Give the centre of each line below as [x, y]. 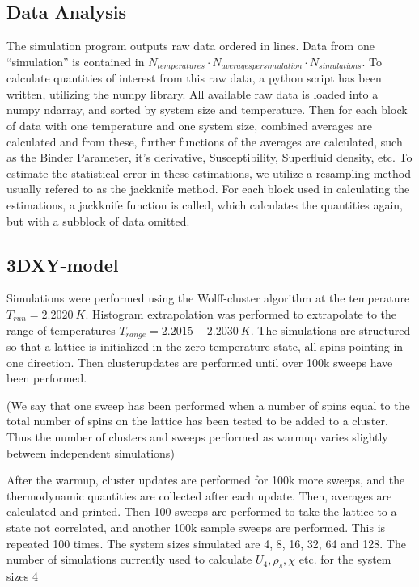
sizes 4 [23, 575]
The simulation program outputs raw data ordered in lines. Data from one [190, 46]
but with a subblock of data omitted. [98, 220]
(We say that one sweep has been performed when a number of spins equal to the [208, 405]
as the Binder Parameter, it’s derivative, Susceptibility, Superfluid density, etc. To [209, 157]
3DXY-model [63, 264]
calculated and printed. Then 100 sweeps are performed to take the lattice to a [202, 511]
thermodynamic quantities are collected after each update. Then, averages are [199, 495]
